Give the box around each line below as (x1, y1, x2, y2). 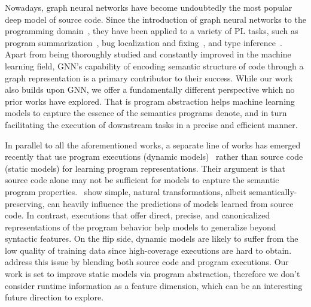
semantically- (249, 185, 297, 197)
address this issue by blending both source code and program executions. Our (5, 256, 289, 268)
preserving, (5, 197, 45, 209)
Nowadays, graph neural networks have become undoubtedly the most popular (5, 1, 292, 13)
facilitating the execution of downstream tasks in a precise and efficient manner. (5, 118, 298, 130)
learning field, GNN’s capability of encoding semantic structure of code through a (5, 59, 304, 72)
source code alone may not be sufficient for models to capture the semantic (5, 174, 279, 186)
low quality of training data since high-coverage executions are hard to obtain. (5, 244, 292, 256)
